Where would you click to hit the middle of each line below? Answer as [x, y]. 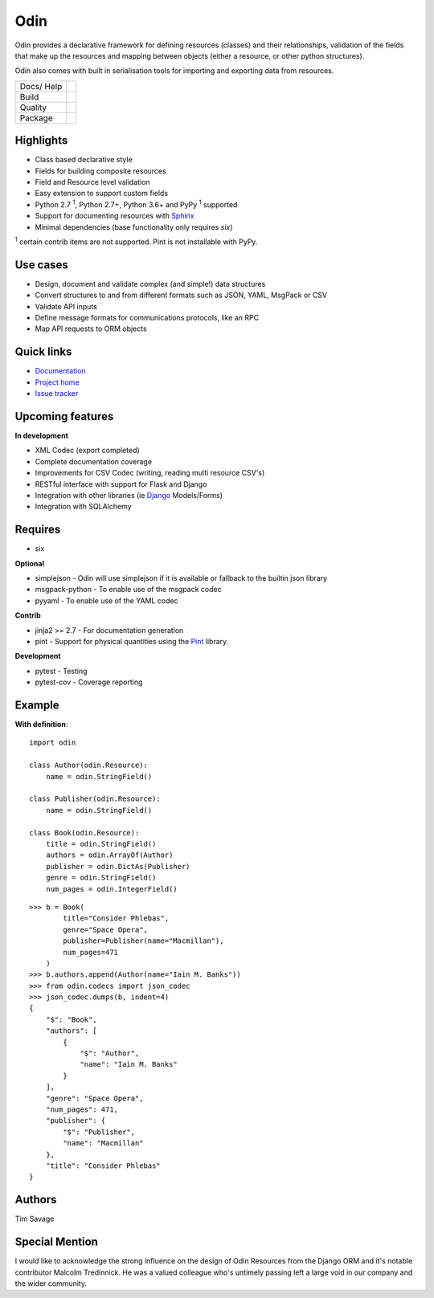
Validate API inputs [66, 306]
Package [36, 118]
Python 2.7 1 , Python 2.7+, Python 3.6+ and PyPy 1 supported [136, 204]
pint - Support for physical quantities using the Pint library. [132, 642]
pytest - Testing [61, 671]
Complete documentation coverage [94, 461]
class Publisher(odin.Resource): [95, 799]
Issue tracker [57, 394]
